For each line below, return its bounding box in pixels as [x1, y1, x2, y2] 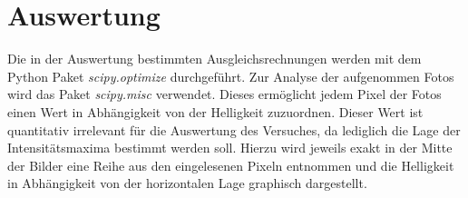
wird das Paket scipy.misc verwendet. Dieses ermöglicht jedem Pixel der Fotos [7, 84, 442, 104]
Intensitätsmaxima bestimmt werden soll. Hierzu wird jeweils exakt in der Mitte [7, 138, 453, 157]
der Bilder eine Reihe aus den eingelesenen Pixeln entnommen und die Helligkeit [7, 155, 454, 174]
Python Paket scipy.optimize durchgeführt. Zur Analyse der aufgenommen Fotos [7, 66, 454, 85]
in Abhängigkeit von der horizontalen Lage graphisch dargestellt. [7, 173, 367, 193]
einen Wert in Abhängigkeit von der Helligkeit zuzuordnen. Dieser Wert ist [7, 102, 424, 121]
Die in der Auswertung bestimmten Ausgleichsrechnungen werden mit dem [7, 49, 422, 68]
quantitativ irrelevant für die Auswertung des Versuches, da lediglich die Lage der [7, 120, 461, 139]
